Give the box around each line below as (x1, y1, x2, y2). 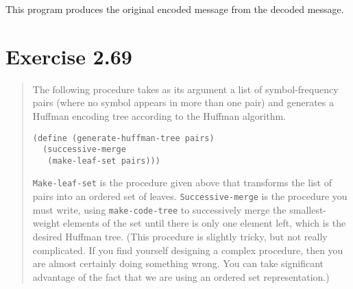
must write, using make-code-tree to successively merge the (32, 202, 287, 216)
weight (32, 216, 60, 230)
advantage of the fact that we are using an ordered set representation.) (32, 269, 330, 284)
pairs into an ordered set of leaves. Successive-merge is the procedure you (32, 189, 348, 203)
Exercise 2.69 (5, 42, 132, 70)
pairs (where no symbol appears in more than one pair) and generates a (32, 95, 334, 110)
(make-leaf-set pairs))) (47, 155, 160, 166)
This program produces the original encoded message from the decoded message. (5, 2, 344, 16)
